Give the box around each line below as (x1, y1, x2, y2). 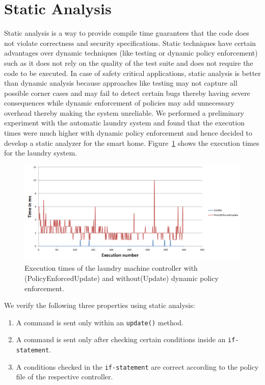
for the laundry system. (4, 147, 77, 158)
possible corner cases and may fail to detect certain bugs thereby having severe (4, 87, 250, 98)
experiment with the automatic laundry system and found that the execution (4, 117, 245, 128)
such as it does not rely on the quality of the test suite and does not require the (4, 57, 253, 68)
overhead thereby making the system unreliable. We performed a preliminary (4, 107, 245, 118)
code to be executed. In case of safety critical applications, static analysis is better (4, 67, 261, 78)
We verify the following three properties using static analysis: (4, 300, 195, 311)
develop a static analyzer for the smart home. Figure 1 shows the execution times (4, 137, 259, 148)
